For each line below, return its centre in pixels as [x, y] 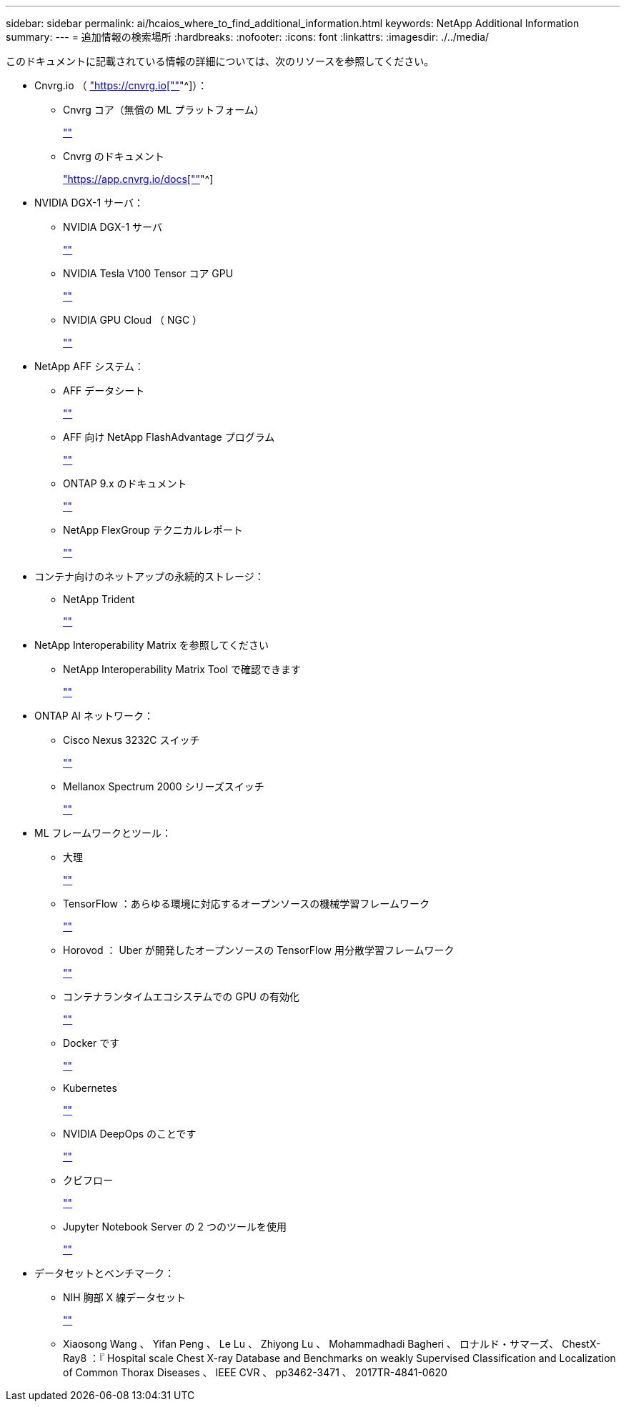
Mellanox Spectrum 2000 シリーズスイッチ [164, 786]
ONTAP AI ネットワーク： [94, 716]
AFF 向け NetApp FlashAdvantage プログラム [169, 437]
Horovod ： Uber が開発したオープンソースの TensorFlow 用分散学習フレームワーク [259, 950]
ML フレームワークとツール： [103, 833]
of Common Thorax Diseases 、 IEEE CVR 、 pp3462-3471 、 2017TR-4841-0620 [255, 1372]
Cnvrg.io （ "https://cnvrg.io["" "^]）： [121, 85]
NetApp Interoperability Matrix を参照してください [151, 645]
